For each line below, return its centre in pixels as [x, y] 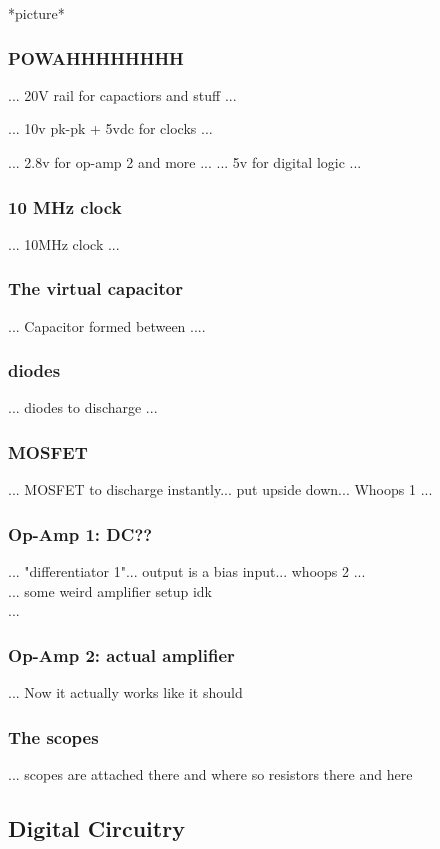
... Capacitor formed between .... [107, 325]
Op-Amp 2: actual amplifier [121, 654]
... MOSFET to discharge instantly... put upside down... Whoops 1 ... [220, 489]
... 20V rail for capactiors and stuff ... [122, 94]
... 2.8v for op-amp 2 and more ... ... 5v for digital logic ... [185, 162]
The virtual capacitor [95, 288]
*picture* [36, 13]
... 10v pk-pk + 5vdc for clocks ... [110, 128]
